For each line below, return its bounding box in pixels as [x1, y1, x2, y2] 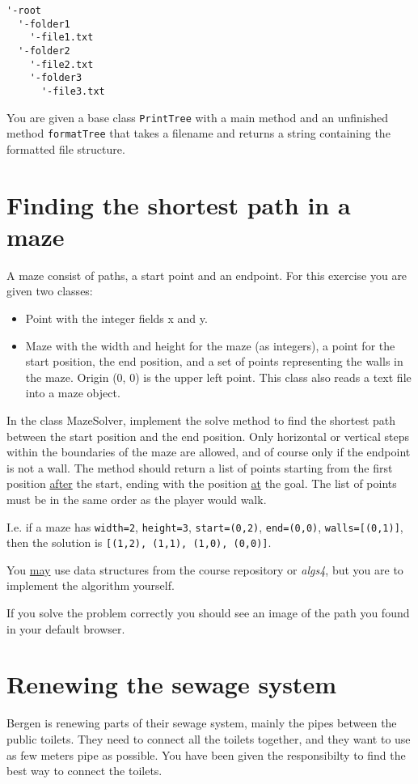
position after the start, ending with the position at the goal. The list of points [6, 475, 397, 492]
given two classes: [6, 282, 93, 299]
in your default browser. [6, 620, 125, 637]
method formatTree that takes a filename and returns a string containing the [6, 125, 391, 142]
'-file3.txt [40, 85, 105, 97]
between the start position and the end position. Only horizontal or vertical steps [6, 427, 409, 444]
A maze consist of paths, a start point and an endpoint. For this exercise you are [6, 266, 407, 283]
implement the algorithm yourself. [6, 577, 175, 594]
